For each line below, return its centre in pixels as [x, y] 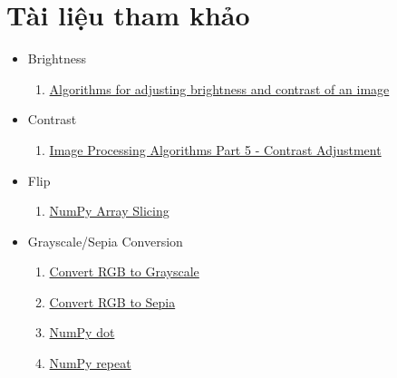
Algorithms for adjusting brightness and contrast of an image [219, 88]
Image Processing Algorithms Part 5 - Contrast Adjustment [215, 149]
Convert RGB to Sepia [112, 301]
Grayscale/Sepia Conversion [105, 241]
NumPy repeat [90, 363]
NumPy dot [82, 332]
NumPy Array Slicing [109, 211]
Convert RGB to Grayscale [124, 271]
